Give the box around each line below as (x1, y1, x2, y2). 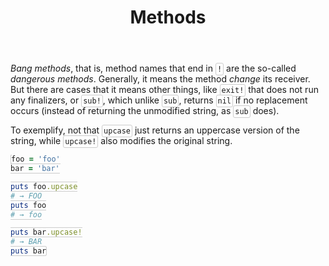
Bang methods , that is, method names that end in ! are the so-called (10, 62, 297, 75)
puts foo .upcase (10, 181, 78, 191)
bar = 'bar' (10, 164, 60, 174)
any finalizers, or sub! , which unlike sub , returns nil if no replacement (10, 94, 308, 106)
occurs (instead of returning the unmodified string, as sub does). (10, 105, 280, 117)
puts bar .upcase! (10, 227, 83, 238)
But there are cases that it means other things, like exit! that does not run (10, 84, 319, 96)
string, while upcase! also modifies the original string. (10, 135, 233, 147)
